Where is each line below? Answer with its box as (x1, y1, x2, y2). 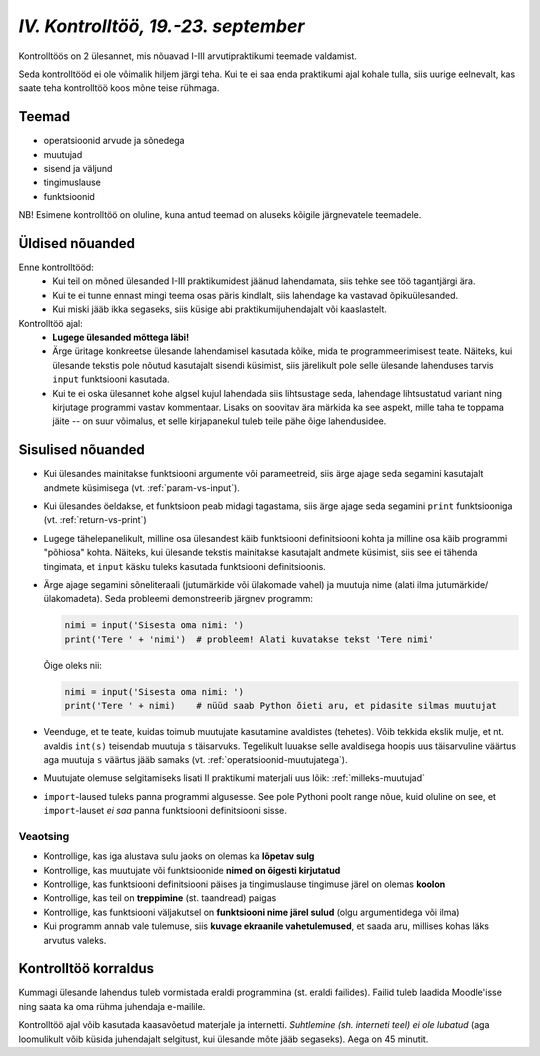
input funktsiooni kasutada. (52, 373, 170, 385)
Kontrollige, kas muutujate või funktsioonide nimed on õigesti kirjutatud (43, 864, 341, 876)
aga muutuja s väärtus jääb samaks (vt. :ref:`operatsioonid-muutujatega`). (43, 753, 348, 765)
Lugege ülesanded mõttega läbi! (52, 331, 190, 344)
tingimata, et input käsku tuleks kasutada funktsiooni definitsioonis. (43, 560, 327, 572)
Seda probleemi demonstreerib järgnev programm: (104, 593, 314, 605)
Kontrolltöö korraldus (18, 960, 155, 977)
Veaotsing (18, 829, 70, 843)
